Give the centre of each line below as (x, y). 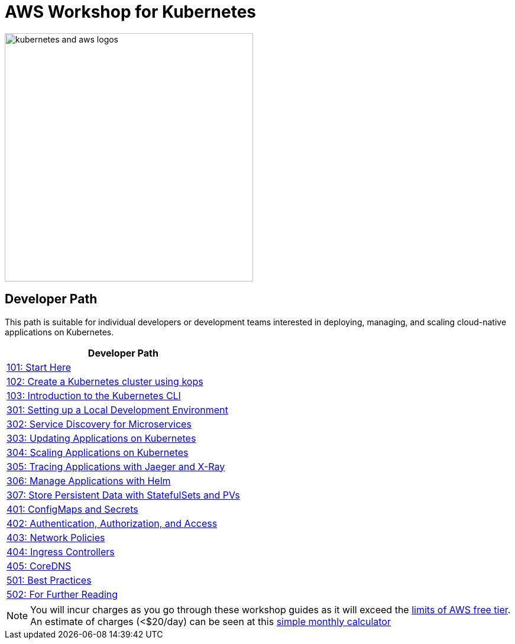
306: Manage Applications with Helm (89, 480)
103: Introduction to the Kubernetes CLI (94, 395)
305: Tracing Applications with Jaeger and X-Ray (116, 466)
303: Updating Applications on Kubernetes (101, 438)
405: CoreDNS (39, 566)
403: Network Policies (56, 537)
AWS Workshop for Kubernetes (130, 12)
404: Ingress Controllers (61, 551)
